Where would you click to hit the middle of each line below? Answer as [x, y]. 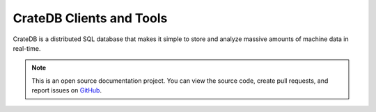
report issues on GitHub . [67, 90]
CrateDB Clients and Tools [90, 18]
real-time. [27, 48]
